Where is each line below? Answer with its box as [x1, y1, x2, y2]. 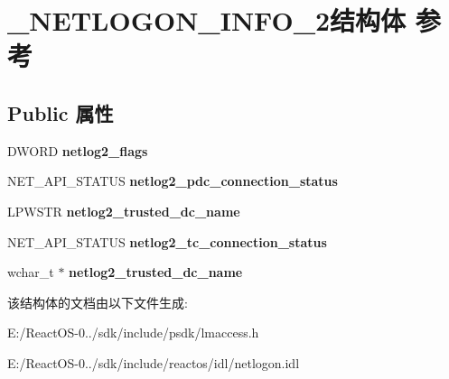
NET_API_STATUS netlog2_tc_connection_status [7, 232, 327, 251]
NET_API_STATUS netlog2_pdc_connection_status [7, 171, 338, 190]
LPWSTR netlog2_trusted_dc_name [7, 201, 240, 220]
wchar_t [7, 263, 54, 282]
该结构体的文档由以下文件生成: [7, 292, 188, 311]
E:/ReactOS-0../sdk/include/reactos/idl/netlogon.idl [7, 353, 300, 372]
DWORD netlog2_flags [7, 141, 148, 160]
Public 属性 [7, 98, 114, 126]
